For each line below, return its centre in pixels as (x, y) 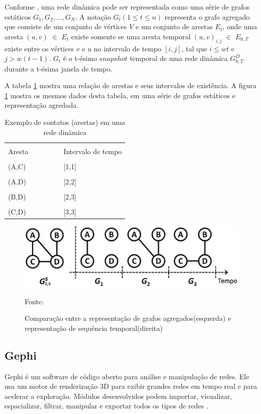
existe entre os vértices (39, 48)
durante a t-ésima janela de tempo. (59, 68)
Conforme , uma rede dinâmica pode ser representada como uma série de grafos (127, 7)
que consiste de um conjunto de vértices (66, 26)
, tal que (194, 48)
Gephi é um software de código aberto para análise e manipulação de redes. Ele (127, 376)
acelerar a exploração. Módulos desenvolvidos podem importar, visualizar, (118, 396)
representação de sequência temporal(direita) (94, 328)
